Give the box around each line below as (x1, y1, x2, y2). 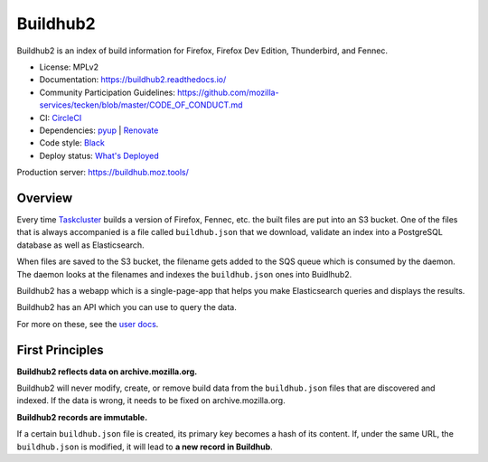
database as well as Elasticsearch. (16, 240, 145, 250)
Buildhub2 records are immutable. (16, 411, 148, 422)
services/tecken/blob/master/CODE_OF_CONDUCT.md (39, 99, 243, 110)
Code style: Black (39, 137, 106, 148)
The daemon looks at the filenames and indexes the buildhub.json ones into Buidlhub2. (16, 269, 352, 279)
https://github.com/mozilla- (176, 87, 279, 98)
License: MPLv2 (39, 61, 99, 72)
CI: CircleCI (39, 112, 82, 123)
